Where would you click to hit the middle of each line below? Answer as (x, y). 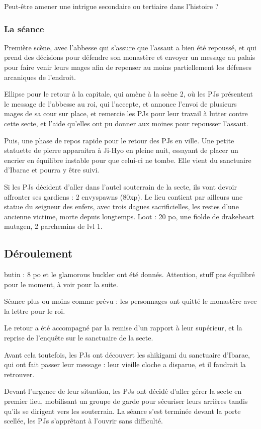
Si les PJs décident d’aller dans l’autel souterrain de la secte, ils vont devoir (120, 186)
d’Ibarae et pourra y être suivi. (52, 170)
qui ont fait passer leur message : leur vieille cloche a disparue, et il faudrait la (125, 364)
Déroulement (38, 253)
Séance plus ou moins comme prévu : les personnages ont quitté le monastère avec (130, 301)
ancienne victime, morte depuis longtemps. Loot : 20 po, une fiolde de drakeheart (129, 216)
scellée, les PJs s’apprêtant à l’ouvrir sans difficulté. (83, 421)
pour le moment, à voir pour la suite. (61, 284)
